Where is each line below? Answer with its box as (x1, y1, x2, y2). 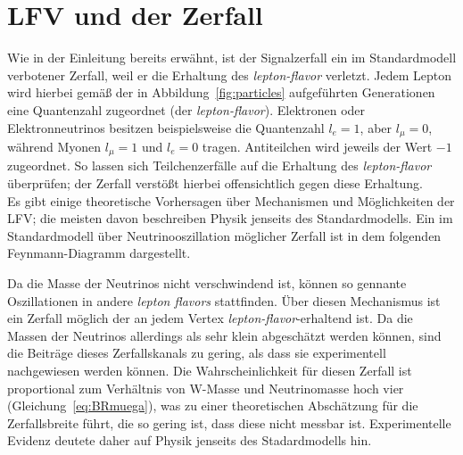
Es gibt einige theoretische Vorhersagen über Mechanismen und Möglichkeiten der (7, 191, 455, 210)
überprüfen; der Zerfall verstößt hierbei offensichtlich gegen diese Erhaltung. (7, 174, 423, 192)
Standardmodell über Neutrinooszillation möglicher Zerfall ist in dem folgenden (7, 226, 442, 244)
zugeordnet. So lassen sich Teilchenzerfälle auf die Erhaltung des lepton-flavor (7, 156, 432, 175)
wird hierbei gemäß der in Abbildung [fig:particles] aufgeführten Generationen (7, 83, 435, 102)
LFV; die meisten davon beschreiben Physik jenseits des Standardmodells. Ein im (7, 209, 453, 227)
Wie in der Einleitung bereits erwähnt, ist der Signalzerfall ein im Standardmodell (7, 48, 457, 67)
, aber (360, 118, 393, 136)
